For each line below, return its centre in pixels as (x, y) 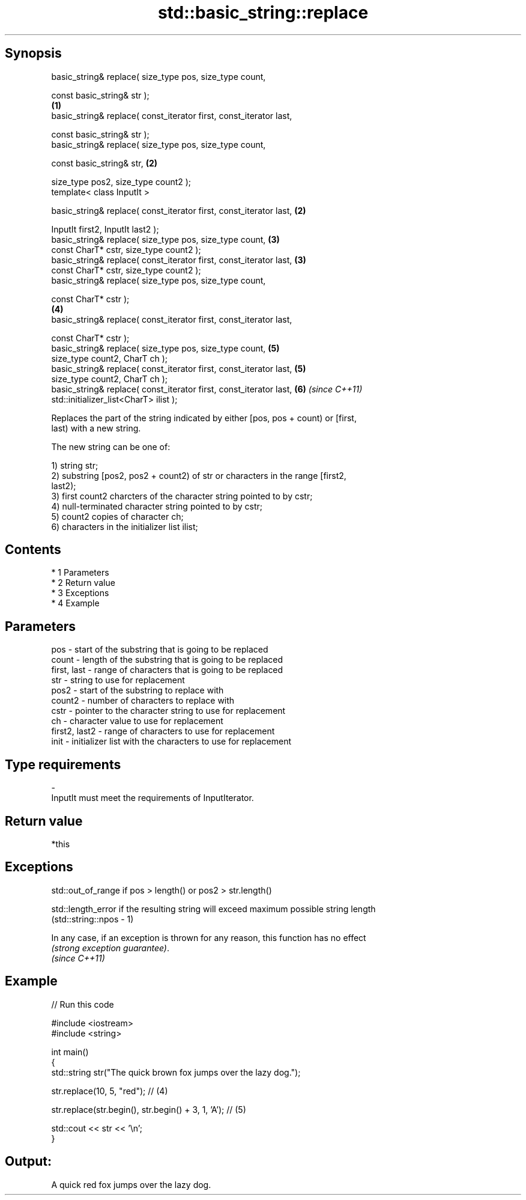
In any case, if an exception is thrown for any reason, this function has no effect (209, 937)
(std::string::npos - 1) (92, 919)
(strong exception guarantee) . (110, 948)
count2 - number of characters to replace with (143, 701)
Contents (33, 550)
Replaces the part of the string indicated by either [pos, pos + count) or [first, (204, 418)
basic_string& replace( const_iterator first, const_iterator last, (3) (179, 260)
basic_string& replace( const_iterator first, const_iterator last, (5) (179, 368)
